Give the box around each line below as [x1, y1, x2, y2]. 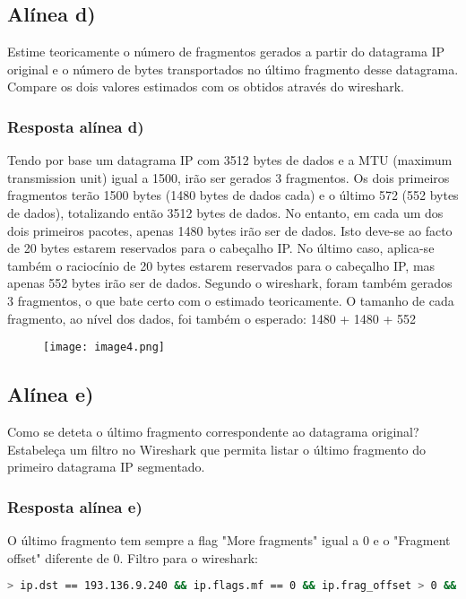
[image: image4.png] [43, 341, 166, 354]
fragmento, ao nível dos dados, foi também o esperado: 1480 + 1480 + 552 [7, 308, 417, 327]
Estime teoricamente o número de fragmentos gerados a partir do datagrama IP [7, 42, 445, 61]
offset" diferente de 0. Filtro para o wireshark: [7, 548, 258, 567]
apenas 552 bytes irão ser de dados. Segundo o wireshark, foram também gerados [7, 273, 453, 292]
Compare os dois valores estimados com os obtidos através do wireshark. [7, 77, 404, 96]
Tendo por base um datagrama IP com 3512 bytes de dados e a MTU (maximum [7, 151, 453, 169]
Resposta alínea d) [7, 115, 144, 137]
